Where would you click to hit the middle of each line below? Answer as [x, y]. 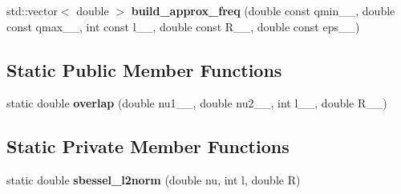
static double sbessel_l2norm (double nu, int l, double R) [154, 180]
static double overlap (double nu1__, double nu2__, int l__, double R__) [197, 103]
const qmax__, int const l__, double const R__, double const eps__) [183, 26]
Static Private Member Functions [148, 146]
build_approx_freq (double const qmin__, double [263, 10]
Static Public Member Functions [144, 69]
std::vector [32, 10]
